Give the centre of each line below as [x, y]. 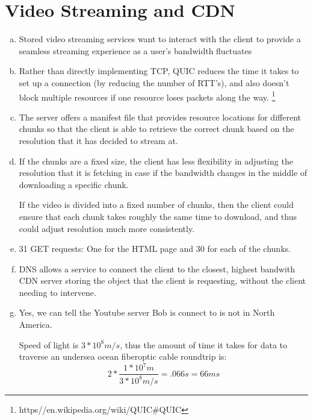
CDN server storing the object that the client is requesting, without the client [163, 281]
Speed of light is [49, 344]
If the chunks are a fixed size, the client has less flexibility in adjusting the [156, 161]
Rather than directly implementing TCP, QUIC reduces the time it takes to [159, 71]
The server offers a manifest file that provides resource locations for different [160, 117]
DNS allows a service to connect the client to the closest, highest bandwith [157, 268]
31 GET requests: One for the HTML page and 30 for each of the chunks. [155, 249]
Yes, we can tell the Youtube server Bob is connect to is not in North [147, 312]
